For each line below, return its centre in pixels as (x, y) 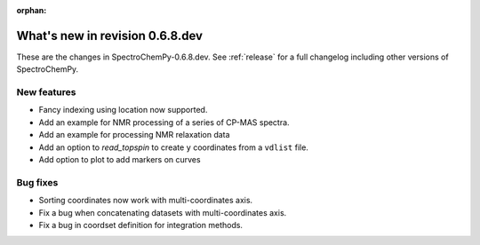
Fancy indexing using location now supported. (123, 110)
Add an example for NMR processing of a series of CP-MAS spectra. (164, 122)
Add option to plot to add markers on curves (120, 159)
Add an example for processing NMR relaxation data (134, 135)
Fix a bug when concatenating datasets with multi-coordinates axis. (163, 212)
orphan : (32, 10)
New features (46, 92)
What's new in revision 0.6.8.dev (110, 36)
